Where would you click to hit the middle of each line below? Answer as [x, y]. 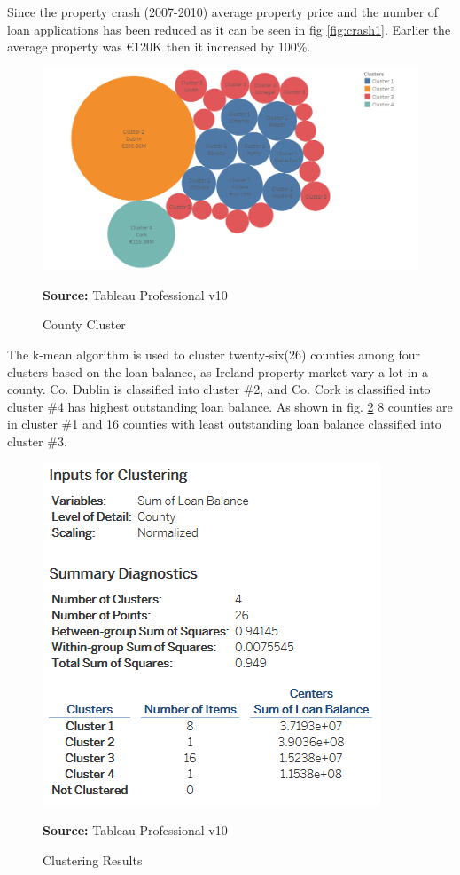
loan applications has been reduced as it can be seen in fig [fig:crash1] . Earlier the [229, 29]
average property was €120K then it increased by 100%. [159, 47]
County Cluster [84, 324]
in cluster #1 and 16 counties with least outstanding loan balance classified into [224, 424]
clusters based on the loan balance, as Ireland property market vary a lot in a [218, 371]
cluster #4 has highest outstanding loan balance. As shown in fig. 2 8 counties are [230, 406]
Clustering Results [93, 859]
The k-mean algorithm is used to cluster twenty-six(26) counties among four [214, 355]
